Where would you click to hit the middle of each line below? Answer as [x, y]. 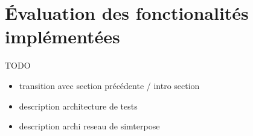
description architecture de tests [78, 106]
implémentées [62, 36]
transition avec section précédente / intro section [109, 85]
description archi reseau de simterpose [89, 126]
